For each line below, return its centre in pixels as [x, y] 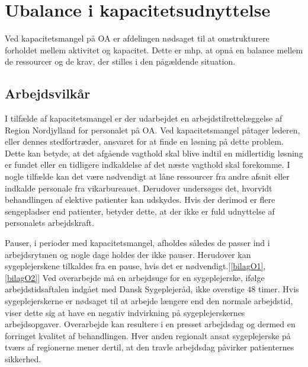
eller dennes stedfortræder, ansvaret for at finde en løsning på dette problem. [144, 141]
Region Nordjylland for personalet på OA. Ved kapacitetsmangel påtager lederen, [153, 130]
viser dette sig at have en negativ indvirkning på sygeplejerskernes [125, 312]
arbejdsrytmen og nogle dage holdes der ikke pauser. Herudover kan [128, 254]
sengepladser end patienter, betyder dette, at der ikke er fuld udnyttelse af [140, 211]
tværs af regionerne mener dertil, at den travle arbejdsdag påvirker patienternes [150, 347]
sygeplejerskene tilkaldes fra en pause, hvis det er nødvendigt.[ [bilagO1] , [135, 266]
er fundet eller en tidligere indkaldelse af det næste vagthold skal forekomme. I [147, 165]
